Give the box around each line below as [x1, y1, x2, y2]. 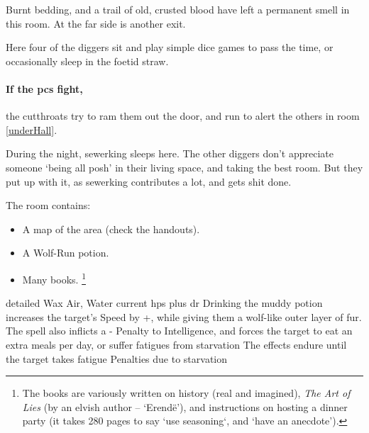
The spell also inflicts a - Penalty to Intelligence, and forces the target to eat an [6, 323, 353, 338]
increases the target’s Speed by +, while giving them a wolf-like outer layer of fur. [6, 309, 362, 324]
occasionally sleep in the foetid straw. [6, 53, 169, 68]
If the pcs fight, [6, 81, 83, 96]
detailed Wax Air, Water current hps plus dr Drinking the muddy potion [6, 296, 323, 310]
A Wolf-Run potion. [22, 245, 109, 260]
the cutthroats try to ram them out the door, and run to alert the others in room [6, 108, 360, 123]
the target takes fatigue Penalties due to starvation [6, 351, 228, 366]
